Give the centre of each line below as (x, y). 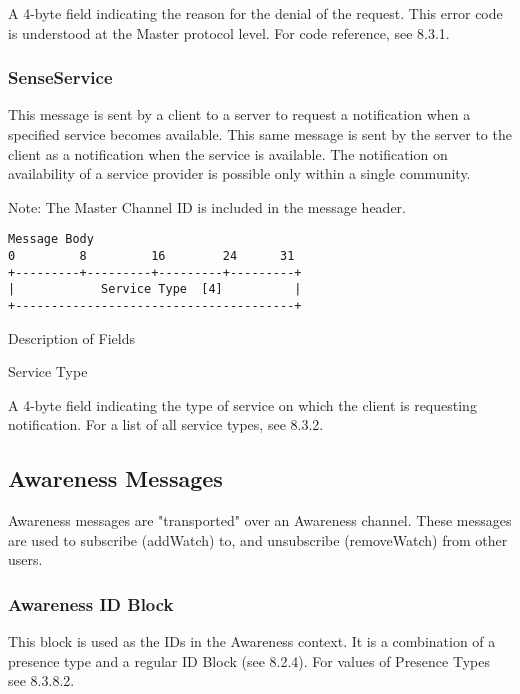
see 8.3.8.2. (41, 680)
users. (25, 559)
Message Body (51, 239)
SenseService (60, 77)
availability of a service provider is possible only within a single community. (239, 173)
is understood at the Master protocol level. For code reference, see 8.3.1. (229, 32)
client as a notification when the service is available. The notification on (228, 153)
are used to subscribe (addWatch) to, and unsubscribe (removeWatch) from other (258, 539)
